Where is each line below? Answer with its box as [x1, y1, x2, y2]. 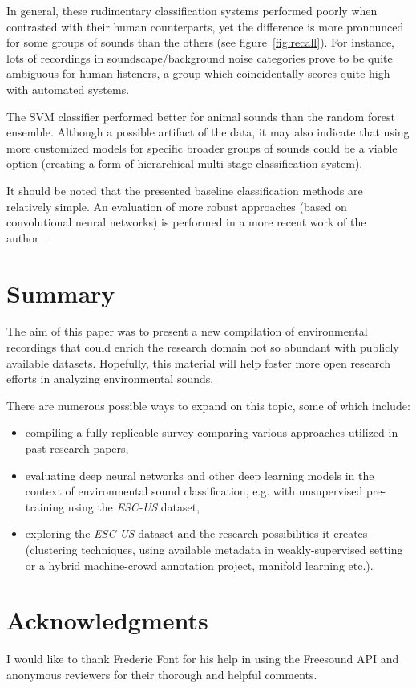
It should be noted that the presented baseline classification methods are [6, 181, 363, 198]
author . [6, 229, 48, 246]
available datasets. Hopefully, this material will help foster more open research [6, 354, 390, 371]
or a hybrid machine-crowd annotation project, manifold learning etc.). [25, 556, 374, 573]
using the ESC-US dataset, [67, 498, 200, 515]
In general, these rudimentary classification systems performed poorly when [6, 2, 378, 18]
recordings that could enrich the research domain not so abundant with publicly [6, 339, 399, 356]
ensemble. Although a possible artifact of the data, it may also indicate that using [6, 124, 410, 140]
